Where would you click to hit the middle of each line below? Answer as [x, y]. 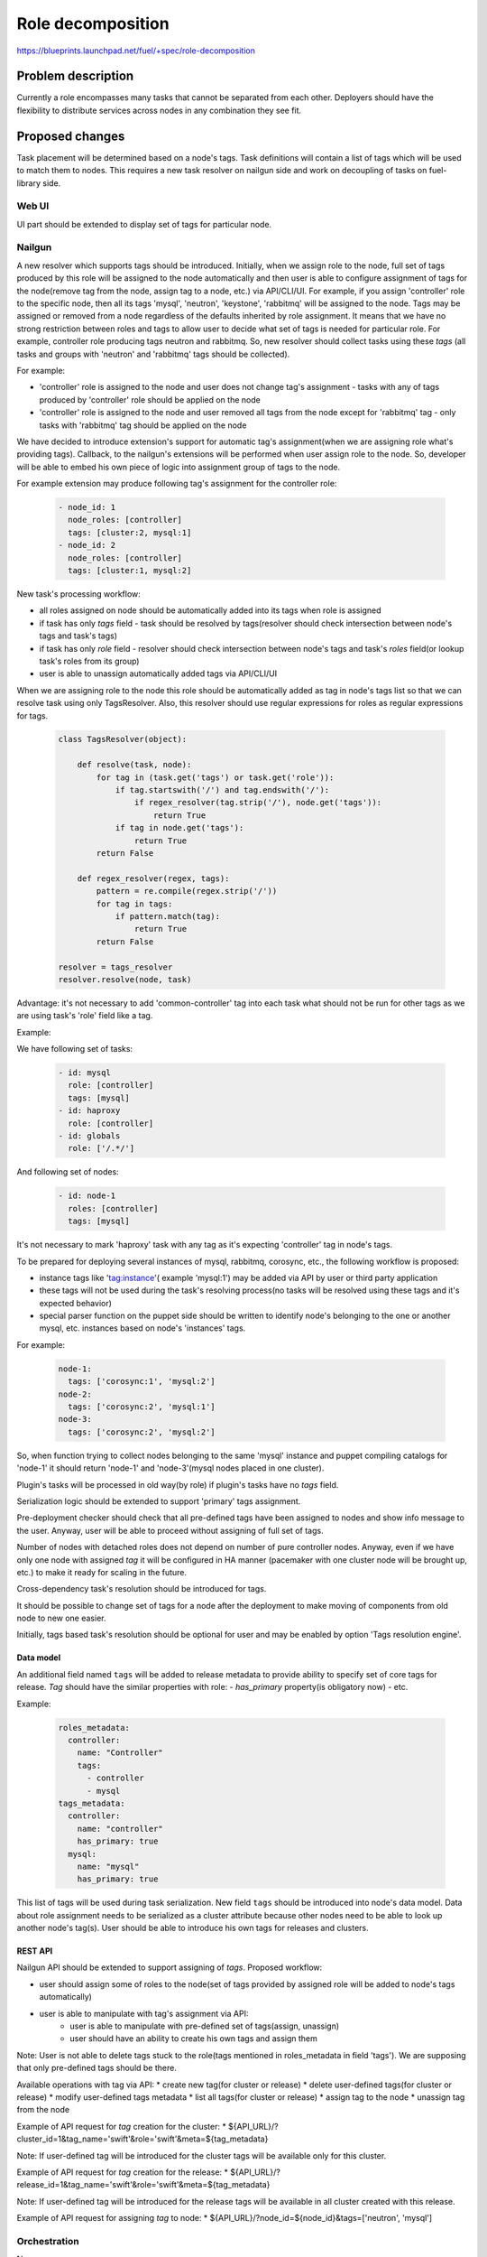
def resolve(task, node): [134, 765]
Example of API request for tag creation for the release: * [123, 2172]
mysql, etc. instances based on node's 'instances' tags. [142, 1328]
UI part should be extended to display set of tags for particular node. [144, 224]
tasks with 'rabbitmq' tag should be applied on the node [143, 425]
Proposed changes [71, 136]
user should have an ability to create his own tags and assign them [193, 2039]
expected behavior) [76, 1303]
